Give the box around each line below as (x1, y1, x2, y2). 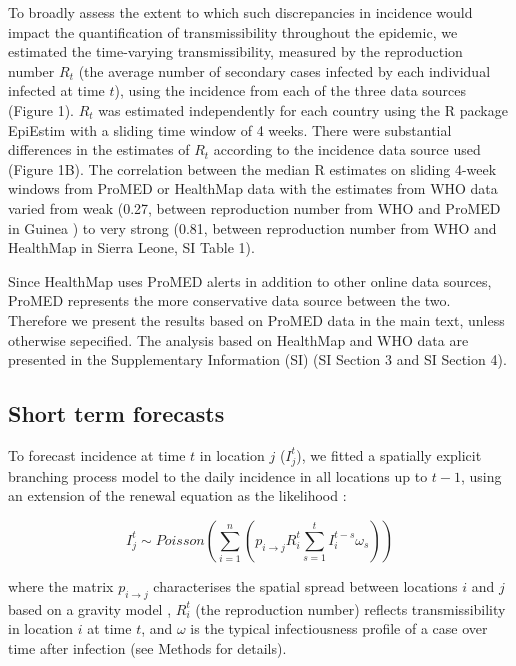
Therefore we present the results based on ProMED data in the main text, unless (8, 309, 505, 330)
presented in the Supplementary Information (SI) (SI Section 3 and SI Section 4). (8, 349, 507, 370)
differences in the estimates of (8, 139, 190, 160)
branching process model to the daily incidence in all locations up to (8, 465, 428, 486)
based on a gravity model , (8, 598, 172, 619)
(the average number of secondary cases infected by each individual (78, 60, 491, 81)
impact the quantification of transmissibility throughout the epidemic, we (8, 21, 458, 42)
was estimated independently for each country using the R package (98, 99, 508, 120)
